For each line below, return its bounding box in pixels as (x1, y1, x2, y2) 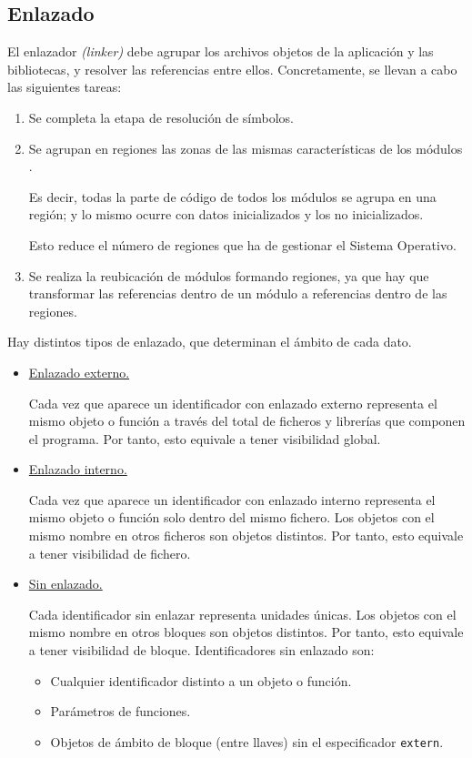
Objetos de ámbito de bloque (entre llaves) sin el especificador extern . (50, 732, 444, 751)
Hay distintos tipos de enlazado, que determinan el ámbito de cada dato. (7, 332, 412, 351)
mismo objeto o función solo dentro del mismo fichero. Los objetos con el (28, 508, 435, 527)
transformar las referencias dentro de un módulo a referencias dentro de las (28, 284, 447, 303)
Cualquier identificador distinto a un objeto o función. (50, 671, 352, 690)
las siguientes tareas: (7, 77, 122, 96)
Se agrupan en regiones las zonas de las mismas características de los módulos (28, 138, 463, 157)
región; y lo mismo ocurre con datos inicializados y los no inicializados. (28, 205, 424, 224)
